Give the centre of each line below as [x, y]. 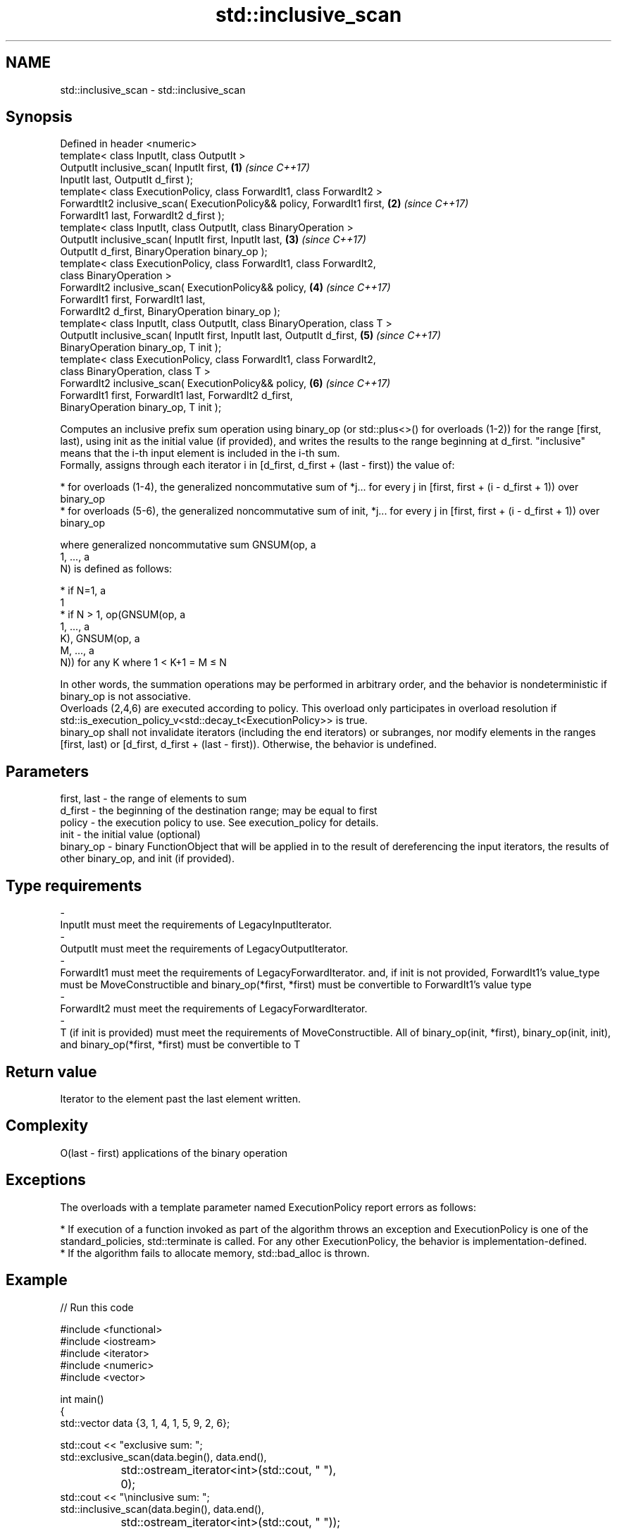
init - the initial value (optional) [130, 835]
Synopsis [39, 117]
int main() [82, 1399]
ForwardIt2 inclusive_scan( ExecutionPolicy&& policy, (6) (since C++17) [225, 383]
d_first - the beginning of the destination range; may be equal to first [219, 811]
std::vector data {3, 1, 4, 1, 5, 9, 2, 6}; [145, 1423]
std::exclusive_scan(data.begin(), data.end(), [163, 1456]
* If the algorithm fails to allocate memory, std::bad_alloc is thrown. [215, 1253]
